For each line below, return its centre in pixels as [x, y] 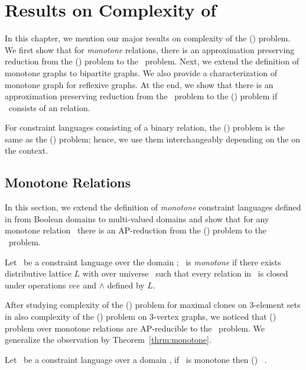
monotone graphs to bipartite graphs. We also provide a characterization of [141, 72]
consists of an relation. [49, 107]
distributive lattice [38, 273]
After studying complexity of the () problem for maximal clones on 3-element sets [153, 305]
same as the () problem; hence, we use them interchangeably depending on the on [152, 139]
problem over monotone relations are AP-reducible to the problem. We [135, 328]
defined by [126, 285]
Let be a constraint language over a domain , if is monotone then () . [136, 359]
